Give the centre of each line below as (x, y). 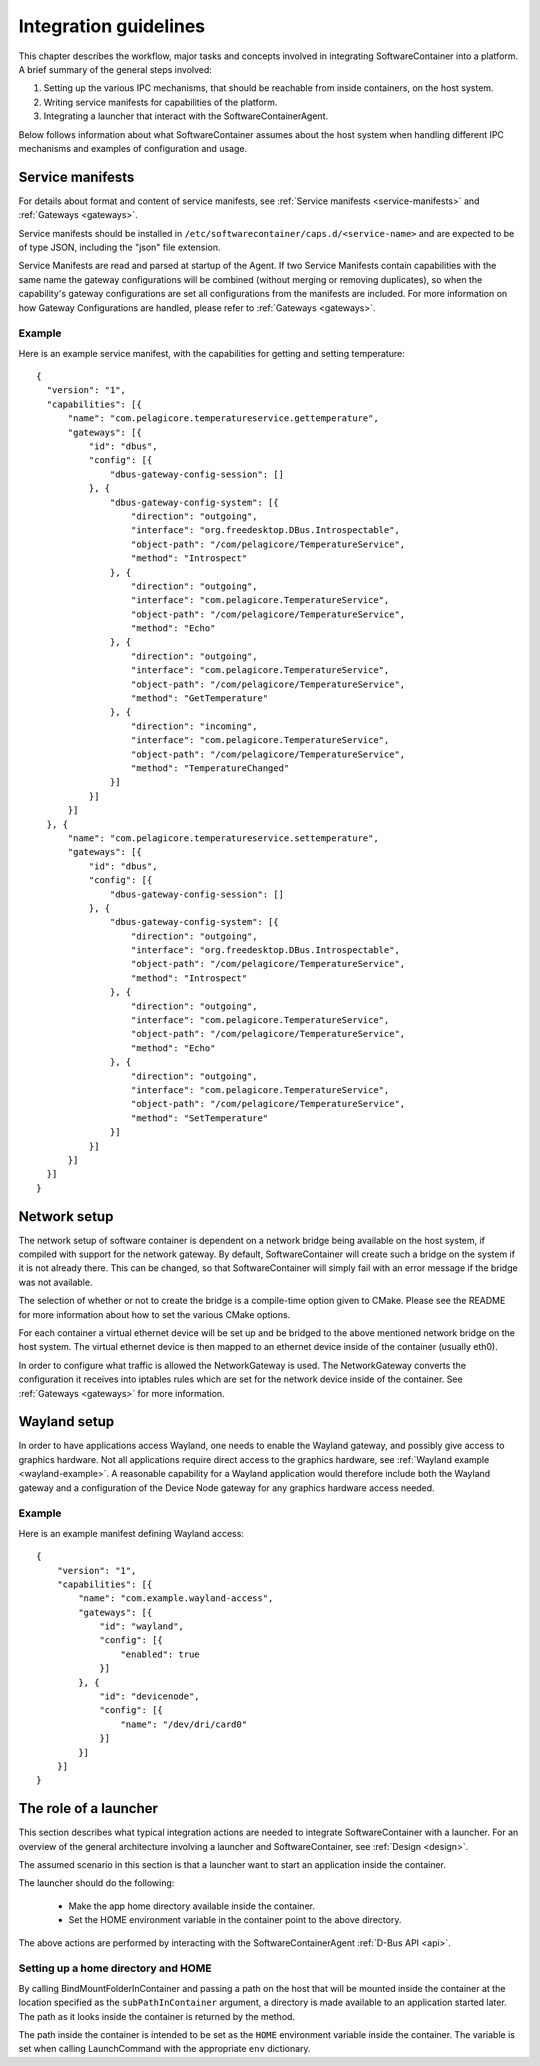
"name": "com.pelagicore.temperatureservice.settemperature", (223, 838)
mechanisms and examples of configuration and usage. (133, 148)
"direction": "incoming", (194, 726)
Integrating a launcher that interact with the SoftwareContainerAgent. (186, 116)
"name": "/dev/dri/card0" (184, 1724)
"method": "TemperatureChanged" (210, 768)
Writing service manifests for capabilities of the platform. (160, 102)
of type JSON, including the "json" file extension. (119, 247)
